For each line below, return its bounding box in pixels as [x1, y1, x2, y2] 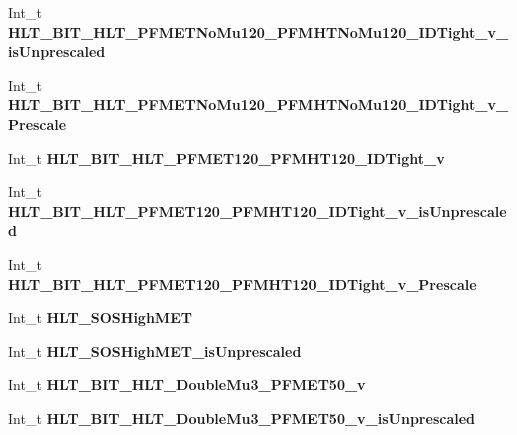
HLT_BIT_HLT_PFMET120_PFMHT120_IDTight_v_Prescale [8, 273, 477, 294]
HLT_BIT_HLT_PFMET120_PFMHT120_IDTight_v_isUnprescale [8, 200, 507, 221]
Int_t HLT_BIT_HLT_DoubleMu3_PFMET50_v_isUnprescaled [8, 407, 476, 428]
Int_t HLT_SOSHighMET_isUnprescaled [8, 340, 302, 361]
